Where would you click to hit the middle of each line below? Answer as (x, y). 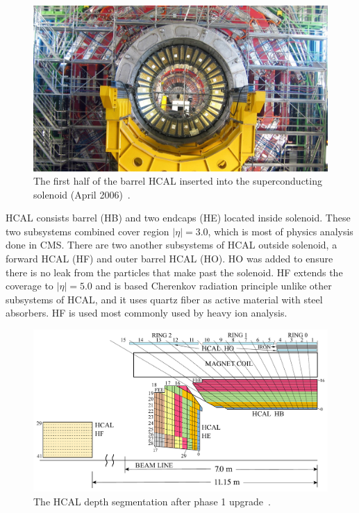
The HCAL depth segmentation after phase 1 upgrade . (152, 501)
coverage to (30, 286)
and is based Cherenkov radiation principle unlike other (214, 286)
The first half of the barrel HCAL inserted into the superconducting (178, 181)
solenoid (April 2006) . (82, 194)
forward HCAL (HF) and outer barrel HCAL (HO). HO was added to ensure (169, 259)
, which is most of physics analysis (281, 231)
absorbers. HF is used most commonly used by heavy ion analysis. (147, 313)
